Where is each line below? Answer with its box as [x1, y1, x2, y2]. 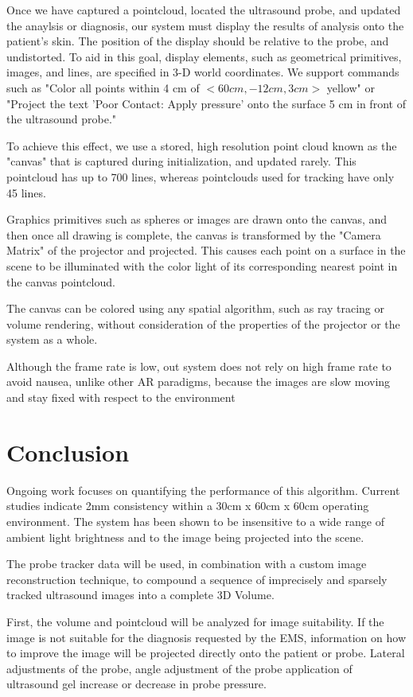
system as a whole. [6, 331, 98, 348]
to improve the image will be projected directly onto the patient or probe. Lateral [6, 644, 405, 661]
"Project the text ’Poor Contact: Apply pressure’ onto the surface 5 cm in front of [6, 95, 406, 111]
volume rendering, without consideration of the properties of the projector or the [6, 315, 400, 332]
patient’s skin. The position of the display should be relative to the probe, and [6, 33, 389, 49]
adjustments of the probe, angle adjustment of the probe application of [6, 660, 353, 676]
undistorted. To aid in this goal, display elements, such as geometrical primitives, [6, 48, 402, 64]
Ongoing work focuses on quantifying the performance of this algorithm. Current [6, 481, 400, 498]
